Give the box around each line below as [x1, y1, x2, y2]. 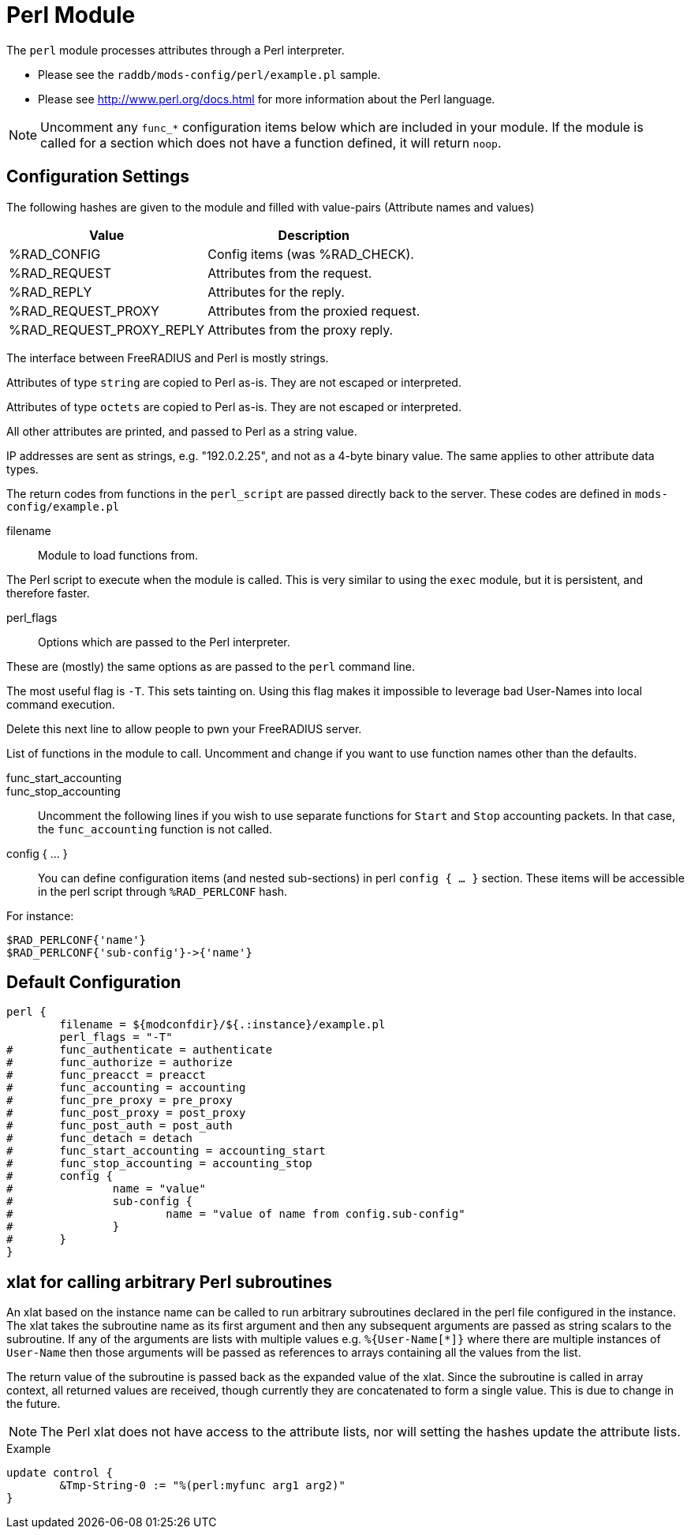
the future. [6, 1397, 61, 1411]
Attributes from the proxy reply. [207, 321, 394, 338]
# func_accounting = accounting [6, 1081, 246, 1095]
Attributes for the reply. [207, 283, 345, 300]
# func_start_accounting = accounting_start [6, 1144, 326, 1158]
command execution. [6, 697, 115, 711]
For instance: [6, 908, 74, 923]
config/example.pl [6, 500, 120, 513]
